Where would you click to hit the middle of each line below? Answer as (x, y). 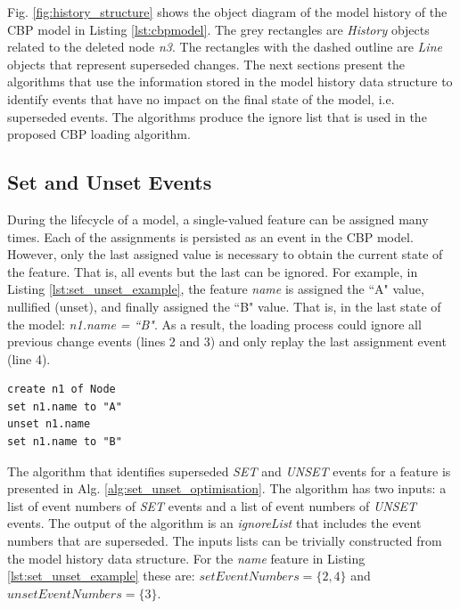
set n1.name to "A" (65, 406)
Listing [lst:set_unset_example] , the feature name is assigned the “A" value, (216, 289)
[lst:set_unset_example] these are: (101, 576)
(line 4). (29, 358)
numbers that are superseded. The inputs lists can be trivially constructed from (225, 541)
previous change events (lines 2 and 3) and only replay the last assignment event (227, 341)
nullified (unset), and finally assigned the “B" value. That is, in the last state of (224, 306)
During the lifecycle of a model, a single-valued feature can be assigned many (218, 219)
